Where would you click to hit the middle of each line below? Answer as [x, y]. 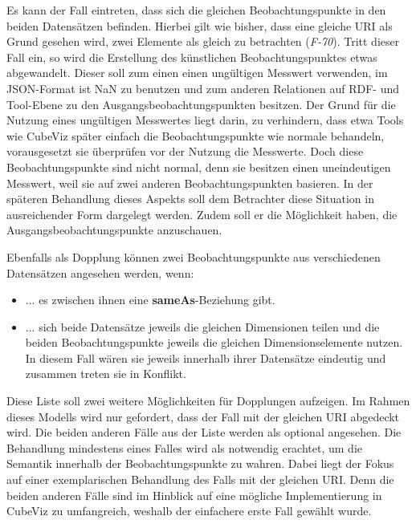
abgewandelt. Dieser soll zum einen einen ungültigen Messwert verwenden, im [197, 73]
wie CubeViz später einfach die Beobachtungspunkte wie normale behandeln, [196, 135]
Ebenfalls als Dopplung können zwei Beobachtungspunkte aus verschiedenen [194, 256]
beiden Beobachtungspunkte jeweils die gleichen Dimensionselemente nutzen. [214, 342]
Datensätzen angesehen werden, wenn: [100, 272]
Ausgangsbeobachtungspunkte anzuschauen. [114, 230]
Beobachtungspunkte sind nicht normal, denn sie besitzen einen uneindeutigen [199, 167]
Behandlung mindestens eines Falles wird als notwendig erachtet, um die [185, 447]
